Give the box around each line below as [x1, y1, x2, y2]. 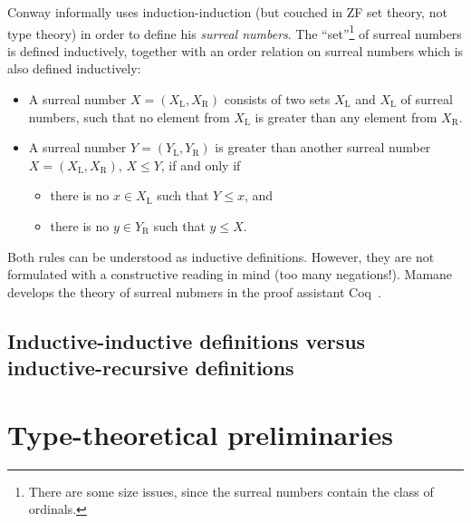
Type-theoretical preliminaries [7, 415, 393, 452]
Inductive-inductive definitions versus [7, 326, 366, 354]
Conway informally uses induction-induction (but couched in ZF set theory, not [7, 3, 447, 21]
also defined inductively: [7, 59, 141, 78]
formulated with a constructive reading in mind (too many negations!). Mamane [7, 265, 453, 284]
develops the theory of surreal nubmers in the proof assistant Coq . [7, 282, 381, 301]
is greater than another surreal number [215, 138, 431, 157]
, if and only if [160, 155, 241, 174]
